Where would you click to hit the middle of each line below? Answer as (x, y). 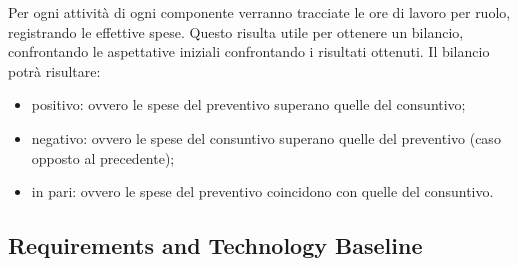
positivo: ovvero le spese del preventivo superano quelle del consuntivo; (248, 104)
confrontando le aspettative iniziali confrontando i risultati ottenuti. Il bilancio (249, 51)
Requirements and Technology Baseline (215, 245)
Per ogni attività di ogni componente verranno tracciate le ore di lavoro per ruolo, (259, 12)
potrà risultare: (54, 70)
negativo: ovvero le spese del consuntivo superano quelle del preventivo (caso (266, 137)
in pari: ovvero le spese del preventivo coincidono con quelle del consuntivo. (262, 191)
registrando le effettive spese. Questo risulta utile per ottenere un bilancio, (236, 31)
